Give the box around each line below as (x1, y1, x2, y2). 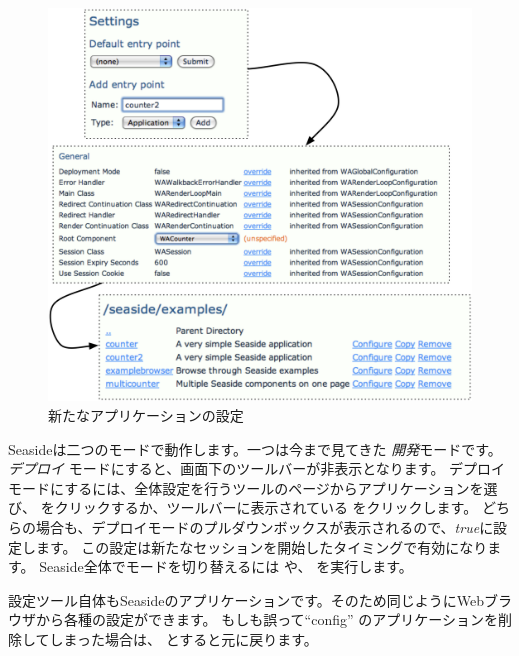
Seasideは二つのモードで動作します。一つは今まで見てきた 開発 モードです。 (8, 438, 502, 459)
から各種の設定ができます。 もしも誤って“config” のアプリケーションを (35, 609, 498, 630)
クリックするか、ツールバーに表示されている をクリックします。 (54, 497, 478, 518)
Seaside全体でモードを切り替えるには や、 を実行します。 (39, 556, 413, 577)
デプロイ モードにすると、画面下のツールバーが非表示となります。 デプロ (8, 458, 492, 479)
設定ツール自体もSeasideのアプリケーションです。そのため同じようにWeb (8, 589, 484, 610)
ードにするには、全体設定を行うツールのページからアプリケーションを (21, 477, 484, 498)
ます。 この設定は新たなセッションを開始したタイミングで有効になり (35, 536, 488, 557)
